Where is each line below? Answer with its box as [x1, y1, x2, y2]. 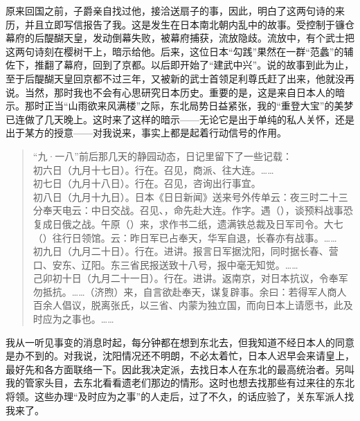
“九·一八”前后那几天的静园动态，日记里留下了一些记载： [33, 148, 292, 163]
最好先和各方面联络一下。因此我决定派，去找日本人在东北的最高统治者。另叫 [6, 361, 354, 376]
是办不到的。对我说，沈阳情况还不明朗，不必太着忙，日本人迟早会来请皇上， [6, 348, 354, 363]
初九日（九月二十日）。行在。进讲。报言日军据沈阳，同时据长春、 [33, 244, 329, 258]
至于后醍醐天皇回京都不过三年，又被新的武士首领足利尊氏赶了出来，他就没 [6, 71, 345, 85]
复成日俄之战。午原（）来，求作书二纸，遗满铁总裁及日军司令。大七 [33, 216, 343, 231]
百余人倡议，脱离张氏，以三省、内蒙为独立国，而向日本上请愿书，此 [33, 298, 343, 312]
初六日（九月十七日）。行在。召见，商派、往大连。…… [33, 162, 274, 177]
